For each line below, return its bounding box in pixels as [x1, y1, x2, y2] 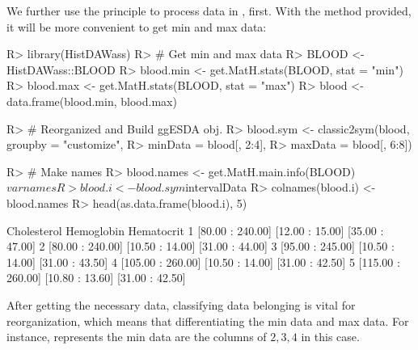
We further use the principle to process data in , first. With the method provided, [6, 2, 412, 19]
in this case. [301, 328, 360, 345]
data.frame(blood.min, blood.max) [6, 92, 177, 109]
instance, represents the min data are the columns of [6, 328, 267, 345]
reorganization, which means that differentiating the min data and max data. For [6, 312, 409, 329]
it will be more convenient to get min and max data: [6, 18, 267, 35]
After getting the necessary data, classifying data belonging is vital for [6, 296, 356, 313]
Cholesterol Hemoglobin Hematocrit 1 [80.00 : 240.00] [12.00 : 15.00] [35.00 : [6, 221, 384, 238]
